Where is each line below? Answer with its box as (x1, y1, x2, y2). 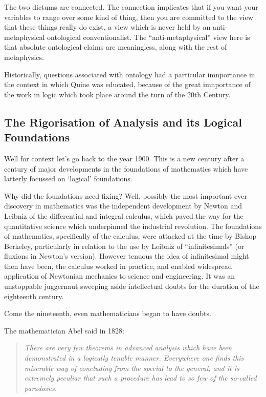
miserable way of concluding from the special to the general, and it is (24, 362, 239, 373)
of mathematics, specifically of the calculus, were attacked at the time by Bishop (4, 231, 257, 241)
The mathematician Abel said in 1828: (4, 325, 124, 336)
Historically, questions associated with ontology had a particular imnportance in (4, 69, 255, 79)
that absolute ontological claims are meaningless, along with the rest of (4, 41, 227, 52)
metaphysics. (4, 51, 44, 62)
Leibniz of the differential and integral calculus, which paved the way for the (4, 210, 243, 221)
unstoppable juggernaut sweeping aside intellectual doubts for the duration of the (4, 281, 259, 291)
